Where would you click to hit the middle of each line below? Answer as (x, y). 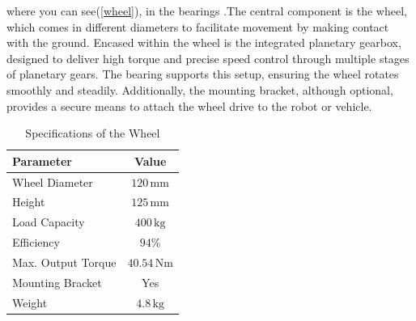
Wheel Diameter (53, 182)
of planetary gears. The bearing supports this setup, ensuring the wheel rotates (203, 74)
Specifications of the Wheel (93, 133)
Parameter (42, 160)
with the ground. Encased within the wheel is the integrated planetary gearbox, (204, 42)
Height (29, 202)
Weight (30, 302)
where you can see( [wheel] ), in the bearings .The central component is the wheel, (207, 11)
